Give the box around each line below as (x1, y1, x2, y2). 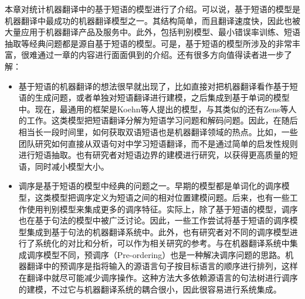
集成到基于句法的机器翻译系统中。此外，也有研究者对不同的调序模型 (26, 225, 290, 238)
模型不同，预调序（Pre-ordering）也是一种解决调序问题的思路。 (43, 248, 286, 260)
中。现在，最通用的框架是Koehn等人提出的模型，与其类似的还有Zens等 (18, 102, 289, 115)
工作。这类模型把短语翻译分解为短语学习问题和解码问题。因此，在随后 (26, 114, 298, 126)
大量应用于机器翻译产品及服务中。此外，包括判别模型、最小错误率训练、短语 (5, 26, 300, 38)
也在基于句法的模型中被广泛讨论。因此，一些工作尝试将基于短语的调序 (18, 214, 290, 226)
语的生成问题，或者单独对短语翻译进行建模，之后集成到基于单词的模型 (18, 91, 290, 104)
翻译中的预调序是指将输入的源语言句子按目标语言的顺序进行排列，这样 (26, 260, 298, 272)
